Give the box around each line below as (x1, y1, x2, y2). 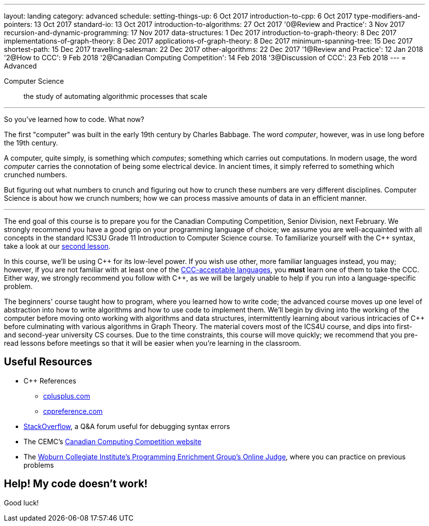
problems (24, 460, 54, 469)
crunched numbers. (4, 170, 68, 179)
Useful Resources (4, 356, 93, 368)
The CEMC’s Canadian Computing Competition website (24, 437, 202, 446)
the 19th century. (4, 139, 58, 147)
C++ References (24, 376, 76, 385)
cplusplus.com (43, 391, 90, 400)
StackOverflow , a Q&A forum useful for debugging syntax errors (24, 422, 230, 430)
